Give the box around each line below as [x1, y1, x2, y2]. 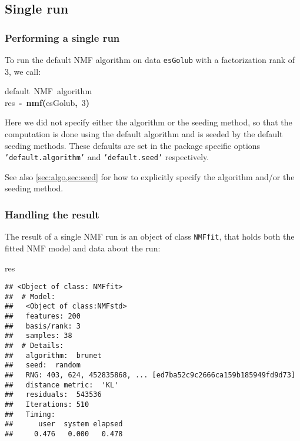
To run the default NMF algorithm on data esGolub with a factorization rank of [5, 54, 295, 65]
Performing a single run [5, 30, 120, 45]
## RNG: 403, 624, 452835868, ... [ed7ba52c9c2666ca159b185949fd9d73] [5, 371, 295, 380]
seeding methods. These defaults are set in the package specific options [5, 139, 261, 151]
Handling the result [5, 207, 99, 221]
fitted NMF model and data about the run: [5, 241, 161, 254]
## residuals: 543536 [5, 390, 102, 399]
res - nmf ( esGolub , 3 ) [5, 96, 90, 108]
